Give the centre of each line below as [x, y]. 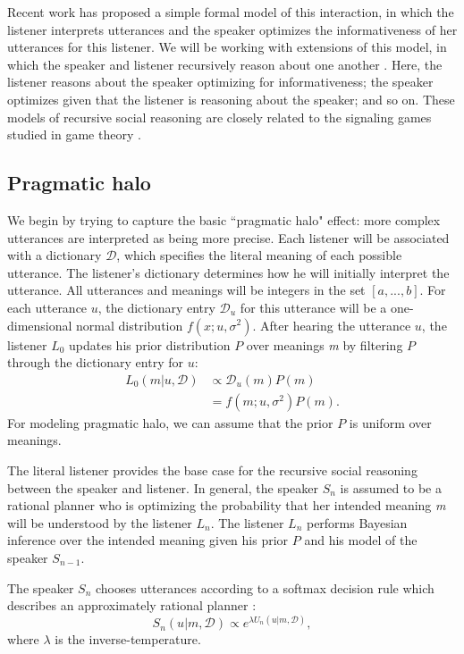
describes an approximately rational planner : [132, 605]
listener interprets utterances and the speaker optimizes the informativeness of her [232, 29]
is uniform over [390, 422]
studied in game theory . [74, 134]
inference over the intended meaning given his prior [148, 540]
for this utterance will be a [313, 307]
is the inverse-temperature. [128, 639]
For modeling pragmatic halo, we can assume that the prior [170, 422]
